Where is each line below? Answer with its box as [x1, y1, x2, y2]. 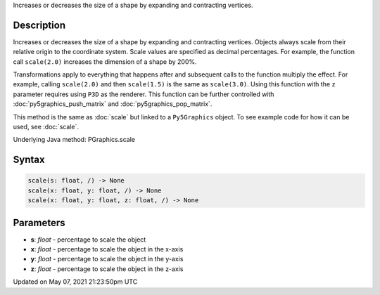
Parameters [13, 216, 65, 228]
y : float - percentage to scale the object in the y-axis [30, 255, 184, 263]
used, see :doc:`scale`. [13, 123, 80, 131]
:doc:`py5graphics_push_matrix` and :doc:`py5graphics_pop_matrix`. [13, 100, 213, 108]
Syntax [13, 154, 45, 166]
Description [13, 19, 66, 31]
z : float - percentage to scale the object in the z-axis [30, 264, 184, 273]
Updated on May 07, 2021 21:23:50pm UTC [13, 277, 138, 286]
